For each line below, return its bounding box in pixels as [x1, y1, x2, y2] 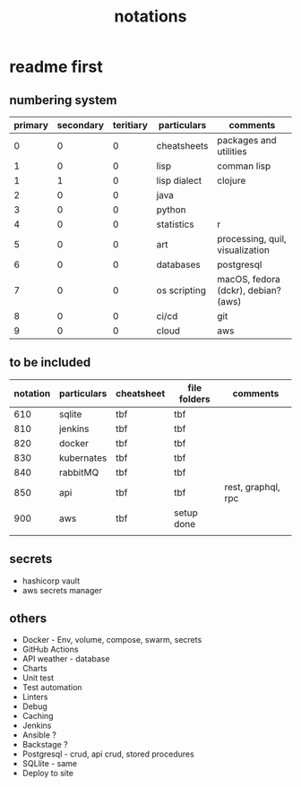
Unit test [21, 672, 54, 683]
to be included [9, 355, 91, 370]
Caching [21, 711, 54, 722]
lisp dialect [156, 175, 202, 186]
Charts [21, 663, 47, 674]
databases [156, 258, 202, 271]
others [9, 611, 47, 627]
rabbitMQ [58, 466, 99, 479]
